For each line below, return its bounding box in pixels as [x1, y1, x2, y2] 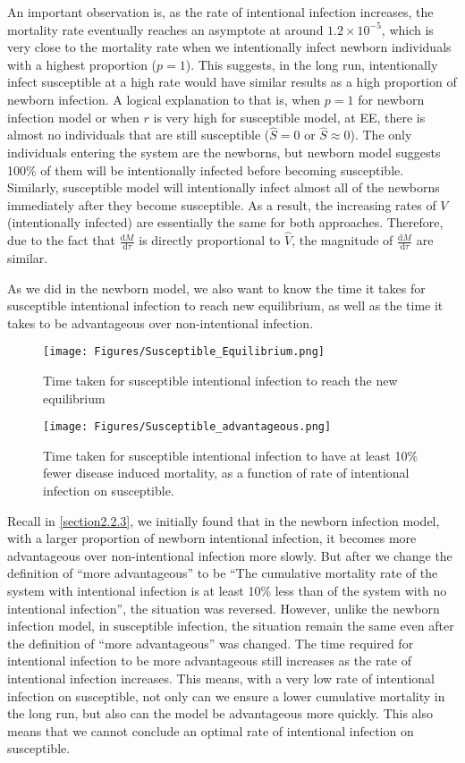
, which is [381, 20, 434, 38]
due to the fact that [7, 231, 115, 250]
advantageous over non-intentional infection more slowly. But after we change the [7, 546, 452, 564]
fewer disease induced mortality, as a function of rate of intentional [43, 463, 410, 482]
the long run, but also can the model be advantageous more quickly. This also [7, 704, 433, 723]
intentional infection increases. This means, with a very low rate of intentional [7, 668, 435, 687]
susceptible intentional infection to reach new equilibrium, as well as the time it [7, 296, 444, 315]
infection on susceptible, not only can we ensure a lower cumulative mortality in [7, 686, 445, 705]
